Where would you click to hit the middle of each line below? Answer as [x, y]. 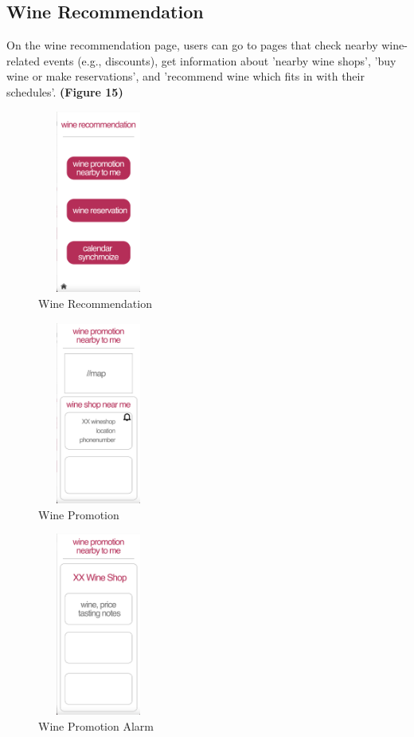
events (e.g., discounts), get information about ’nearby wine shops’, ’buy [220, 60]
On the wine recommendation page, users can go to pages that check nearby [192, 45]
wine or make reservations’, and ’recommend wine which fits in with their [186, 76]
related [23, 60]
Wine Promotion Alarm [96, 725]
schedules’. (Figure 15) [65, 91]
